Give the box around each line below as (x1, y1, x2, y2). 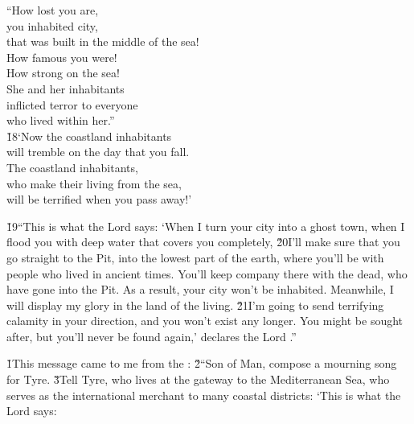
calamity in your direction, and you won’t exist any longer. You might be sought (6, 312, 404, 329)
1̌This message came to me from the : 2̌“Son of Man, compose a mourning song (6, 355, 397, 372)
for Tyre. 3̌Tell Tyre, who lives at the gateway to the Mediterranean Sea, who (6, 371, 390, 388)
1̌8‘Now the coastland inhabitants (6, 127, 172, 144)
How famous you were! (6, 48, 117, 65)
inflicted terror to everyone (6, 96, 138, 113)
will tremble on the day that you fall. (6, 143, 190, 160)
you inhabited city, (6, 17, 98, 34)
